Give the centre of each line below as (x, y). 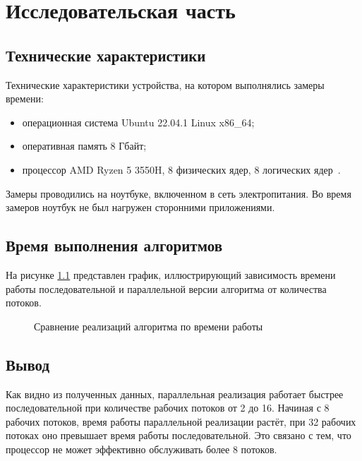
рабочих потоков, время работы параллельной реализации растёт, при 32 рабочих (181, 421)
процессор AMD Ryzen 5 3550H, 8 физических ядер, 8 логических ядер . (181, 169)
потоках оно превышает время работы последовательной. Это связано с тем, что (179, 435)
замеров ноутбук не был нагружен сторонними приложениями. (140, 207)
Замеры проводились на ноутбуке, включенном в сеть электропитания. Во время (179, 193)
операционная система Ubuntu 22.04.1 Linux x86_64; (138, 122)
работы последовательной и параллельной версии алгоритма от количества (166, 288)
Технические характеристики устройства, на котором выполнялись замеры (165, 84)
